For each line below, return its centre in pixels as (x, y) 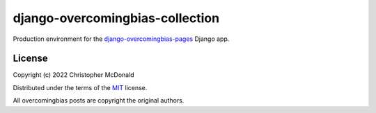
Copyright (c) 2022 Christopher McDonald (74, 75)
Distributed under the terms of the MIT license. (80, 87)
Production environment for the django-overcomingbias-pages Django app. (121, 39)
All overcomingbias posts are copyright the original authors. (99, 101)
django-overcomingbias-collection (116, 18)
